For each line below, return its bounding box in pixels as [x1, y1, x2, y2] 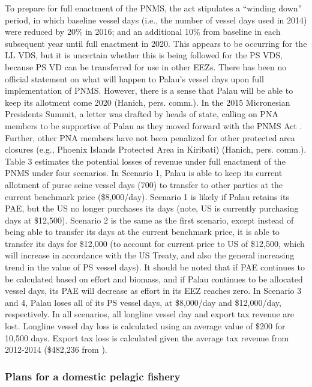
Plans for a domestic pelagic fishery [5, 368, 181, 383]
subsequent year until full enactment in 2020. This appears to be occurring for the [5, 37, 307, 49]
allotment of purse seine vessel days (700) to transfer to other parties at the [5, 178, 283, 190]
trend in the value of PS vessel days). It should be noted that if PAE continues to [5, 261, 305, 273]
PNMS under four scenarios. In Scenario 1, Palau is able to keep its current [5, 166, 283, 179]
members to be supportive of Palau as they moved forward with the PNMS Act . [5, 119, 302, 132]
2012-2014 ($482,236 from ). [5, 343, 107, 356]
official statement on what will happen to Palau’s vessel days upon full [5, 72, 264, 85]
